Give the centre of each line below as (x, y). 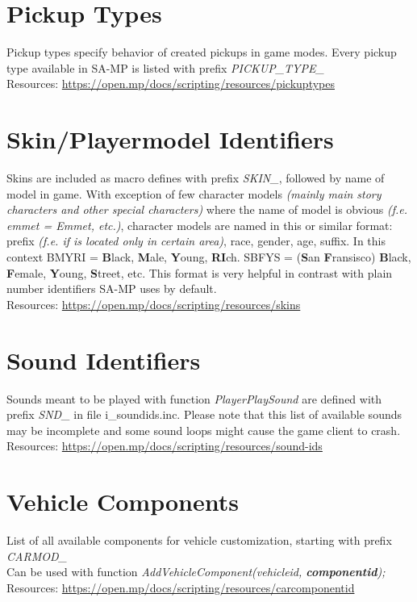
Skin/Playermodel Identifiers (170, 139)
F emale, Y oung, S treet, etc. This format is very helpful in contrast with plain (200, 272)
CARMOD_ (37, 556)
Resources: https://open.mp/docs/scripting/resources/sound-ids (165, 446)
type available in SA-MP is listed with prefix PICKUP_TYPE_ (165, 67)
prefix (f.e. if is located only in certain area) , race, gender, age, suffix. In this (196, 241)
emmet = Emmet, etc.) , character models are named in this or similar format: (200, 225)
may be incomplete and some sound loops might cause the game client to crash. (204, 430)
